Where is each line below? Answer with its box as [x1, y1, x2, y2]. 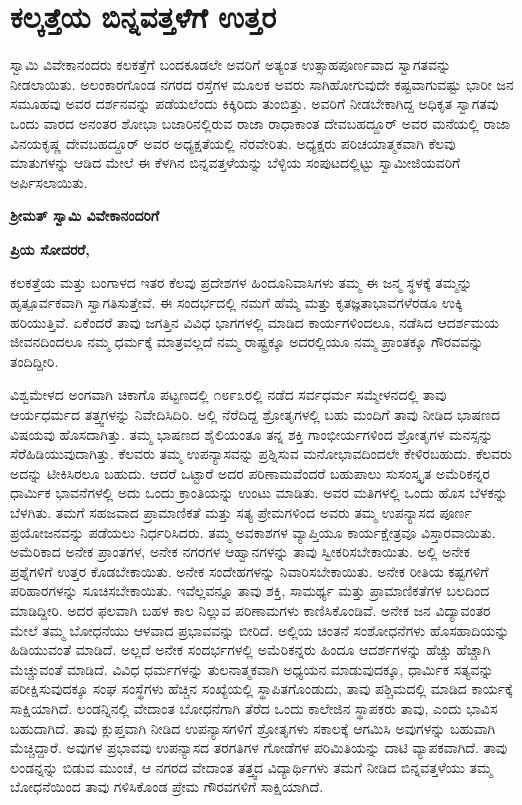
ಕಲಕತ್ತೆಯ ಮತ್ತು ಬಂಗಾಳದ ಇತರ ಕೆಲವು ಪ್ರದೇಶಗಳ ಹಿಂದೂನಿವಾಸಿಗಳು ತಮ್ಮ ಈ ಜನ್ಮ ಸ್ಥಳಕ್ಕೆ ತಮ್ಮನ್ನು [10, 272, 472, 293]
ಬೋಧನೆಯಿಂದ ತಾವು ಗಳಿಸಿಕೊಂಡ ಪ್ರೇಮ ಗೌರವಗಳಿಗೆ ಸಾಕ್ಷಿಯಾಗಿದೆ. [10, 776, 324, 797]
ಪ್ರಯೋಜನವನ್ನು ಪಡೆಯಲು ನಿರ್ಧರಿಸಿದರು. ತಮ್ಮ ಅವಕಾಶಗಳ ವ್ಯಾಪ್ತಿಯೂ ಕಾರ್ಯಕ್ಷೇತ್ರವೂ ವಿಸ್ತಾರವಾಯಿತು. [10, 521, 496, 542]
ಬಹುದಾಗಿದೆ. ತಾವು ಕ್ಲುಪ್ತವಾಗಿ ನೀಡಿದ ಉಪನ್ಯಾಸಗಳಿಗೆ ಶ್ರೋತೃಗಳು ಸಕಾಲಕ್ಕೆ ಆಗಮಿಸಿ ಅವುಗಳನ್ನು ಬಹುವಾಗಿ [10, 717, 496, 738]
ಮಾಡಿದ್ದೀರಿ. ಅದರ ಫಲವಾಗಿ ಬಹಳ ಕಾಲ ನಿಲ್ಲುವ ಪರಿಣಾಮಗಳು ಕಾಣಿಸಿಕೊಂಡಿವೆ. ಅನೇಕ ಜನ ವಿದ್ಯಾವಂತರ [10, 599, 491, 620]
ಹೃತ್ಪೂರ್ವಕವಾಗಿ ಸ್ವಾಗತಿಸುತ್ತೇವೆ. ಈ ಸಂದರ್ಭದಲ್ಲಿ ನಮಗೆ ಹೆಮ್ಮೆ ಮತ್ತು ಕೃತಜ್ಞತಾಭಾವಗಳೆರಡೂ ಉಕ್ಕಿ [10, 292, 463, 313]
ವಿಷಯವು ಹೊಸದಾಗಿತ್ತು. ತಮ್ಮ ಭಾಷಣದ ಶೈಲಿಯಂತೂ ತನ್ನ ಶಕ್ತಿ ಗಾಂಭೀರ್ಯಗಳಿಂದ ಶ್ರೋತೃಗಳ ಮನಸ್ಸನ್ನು [10, 423, 494, 444]
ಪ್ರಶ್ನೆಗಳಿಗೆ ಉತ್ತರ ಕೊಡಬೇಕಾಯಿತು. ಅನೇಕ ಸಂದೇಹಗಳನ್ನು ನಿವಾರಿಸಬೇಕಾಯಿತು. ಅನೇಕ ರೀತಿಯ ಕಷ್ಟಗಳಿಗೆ [10, 560, 489, 581]
